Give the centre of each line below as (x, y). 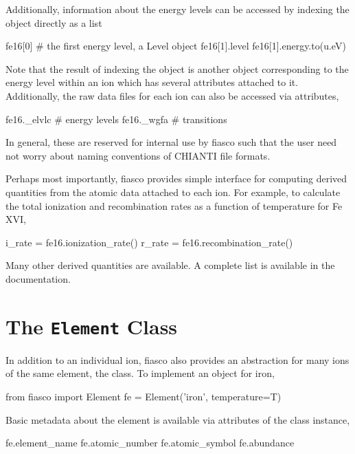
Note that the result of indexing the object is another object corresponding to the (177, 68)
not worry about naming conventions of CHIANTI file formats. (138, 155)
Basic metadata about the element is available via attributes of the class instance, (178, 419)
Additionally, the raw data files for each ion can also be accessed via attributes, (172, 95)
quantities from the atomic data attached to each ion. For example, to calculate (173, 192)
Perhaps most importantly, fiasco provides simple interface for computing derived (176, 179)
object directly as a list (54, 22)
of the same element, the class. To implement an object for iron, (140, 373)
